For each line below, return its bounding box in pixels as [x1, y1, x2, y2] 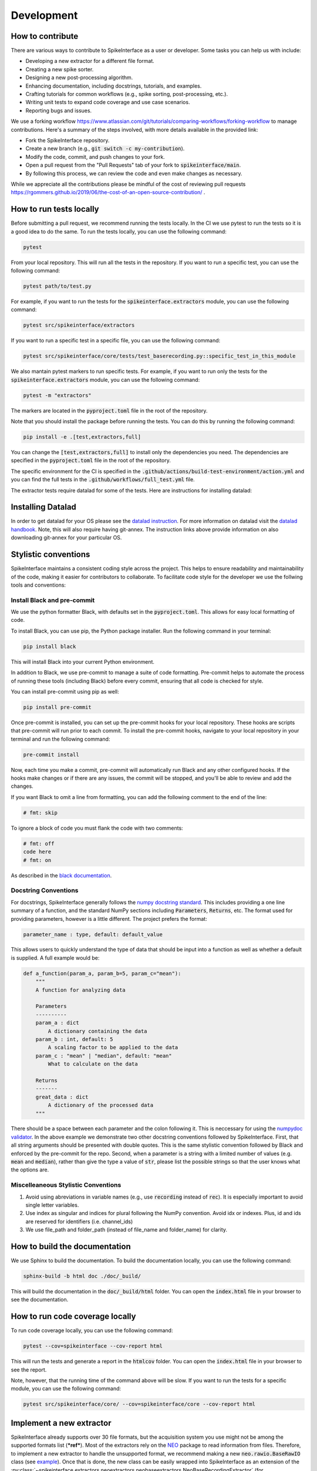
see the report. [11, 1366, 47, 1373]
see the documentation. [11, 1296, 69, 1303]
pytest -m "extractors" [23, 392, 92, 398]
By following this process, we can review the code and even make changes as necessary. [25, 169, 242, 177]
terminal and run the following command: [11, 735, 110, 743]
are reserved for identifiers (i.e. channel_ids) [25, 1218, 133, 1225]
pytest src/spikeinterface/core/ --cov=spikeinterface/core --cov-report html [23, 1401, 255, 1407]
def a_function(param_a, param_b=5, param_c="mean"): [23, 970, 181, 977]
